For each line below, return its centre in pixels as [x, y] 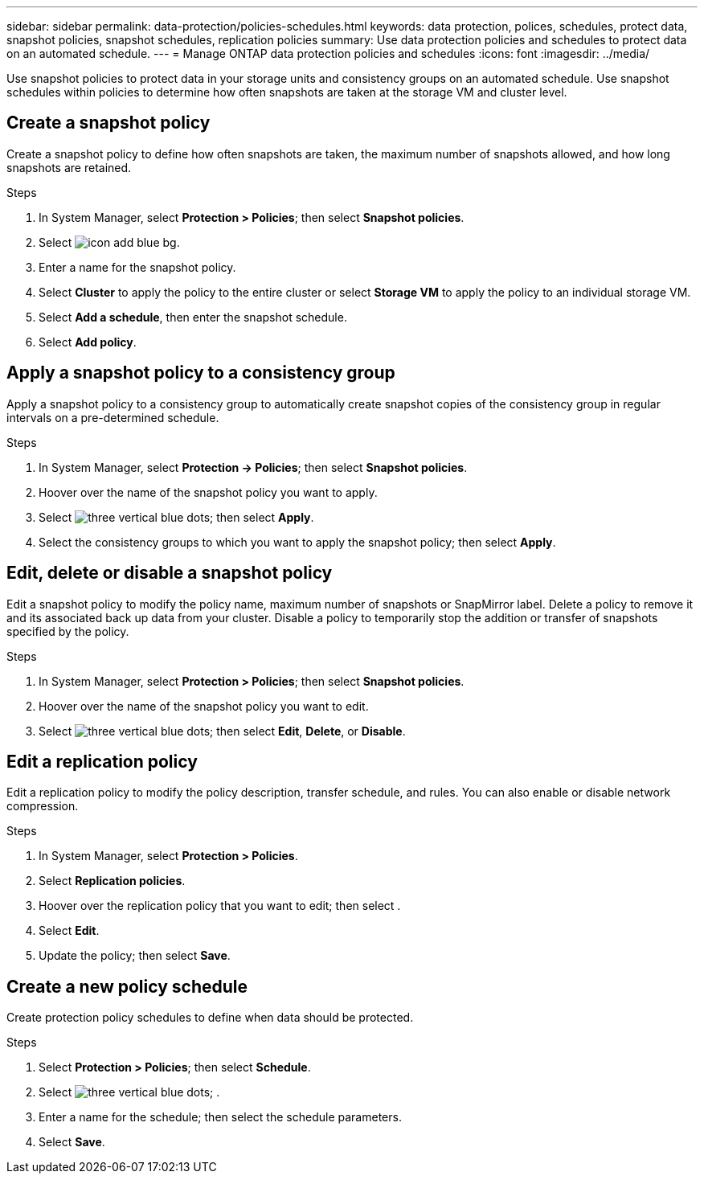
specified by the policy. [68, 631]
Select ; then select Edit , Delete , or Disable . [222, 731]
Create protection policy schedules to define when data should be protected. [210, 1018]
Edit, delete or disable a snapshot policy [170, 573]
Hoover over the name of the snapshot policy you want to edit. [204, 706]
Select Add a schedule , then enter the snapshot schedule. [193, 317]
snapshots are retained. [69, 167]
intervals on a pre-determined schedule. [113, 417]
